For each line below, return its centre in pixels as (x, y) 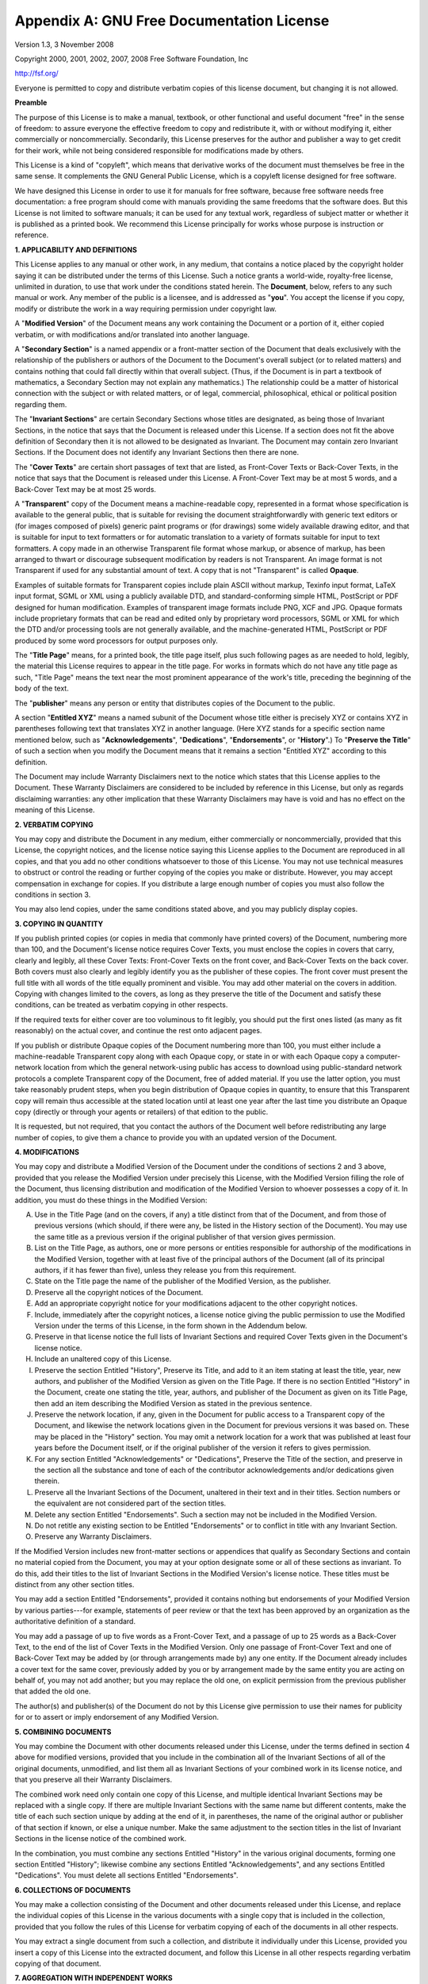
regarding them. (41, 404)
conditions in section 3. (53, 894)
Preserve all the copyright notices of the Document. (119, 1292)
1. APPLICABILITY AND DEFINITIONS (76, 249)
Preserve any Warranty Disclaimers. (93, 1536)
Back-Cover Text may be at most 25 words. (85, 489)
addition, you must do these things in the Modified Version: (111, 1200)
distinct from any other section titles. (75, 1584)
